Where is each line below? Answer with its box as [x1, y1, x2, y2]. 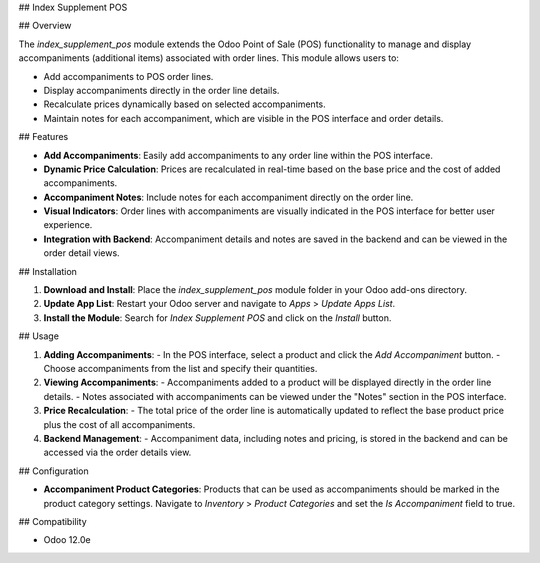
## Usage [18, 330, 60, 342]
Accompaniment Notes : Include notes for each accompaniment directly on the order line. [43, 191, 414, 203]
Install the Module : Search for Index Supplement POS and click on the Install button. [43, 311, 392, 324]
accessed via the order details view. [43, 446, 192, 459]
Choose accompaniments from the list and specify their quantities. [43, 362, 318, 374]
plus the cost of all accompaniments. [43, 418, 196, 430]
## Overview [18, 20, 72, 32]
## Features [18, 131, 69, 143]
